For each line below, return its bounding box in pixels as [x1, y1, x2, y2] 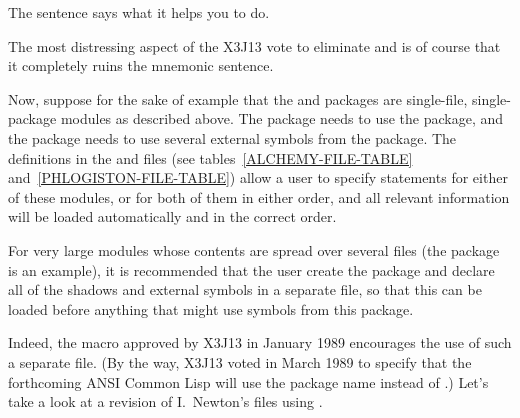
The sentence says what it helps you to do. [8, 2, 270, 22]
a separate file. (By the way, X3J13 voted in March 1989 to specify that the [8, 351, 472, 372]
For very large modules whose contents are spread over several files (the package [8, 239, 500, 260]
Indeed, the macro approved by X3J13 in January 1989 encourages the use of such [8, 332, 512, 353]
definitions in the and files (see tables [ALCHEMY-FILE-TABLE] [8, 147, 413, 168]
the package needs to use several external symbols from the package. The [8, 127, 457, 148]
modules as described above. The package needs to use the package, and [60, 108, 504, 129]
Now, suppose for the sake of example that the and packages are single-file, [8, 88, 468, 109]
